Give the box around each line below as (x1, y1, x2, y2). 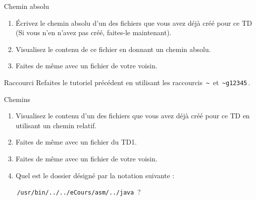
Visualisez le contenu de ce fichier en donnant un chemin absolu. (15, 44, 211, 54)
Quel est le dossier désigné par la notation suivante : (15, 170, 174, 180)
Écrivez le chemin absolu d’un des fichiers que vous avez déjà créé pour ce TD (15, 17, 252, 28)
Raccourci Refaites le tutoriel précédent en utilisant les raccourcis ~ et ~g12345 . (4, 77, 251, 87)
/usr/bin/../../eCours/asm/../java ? (17, 187, 141, 197)
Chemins (4, 94, 30, 104)
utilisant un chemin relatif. (15, 120, 97, 130)
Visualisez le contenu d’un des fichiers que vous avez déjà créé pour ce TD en (15, 110, 250, 121)
